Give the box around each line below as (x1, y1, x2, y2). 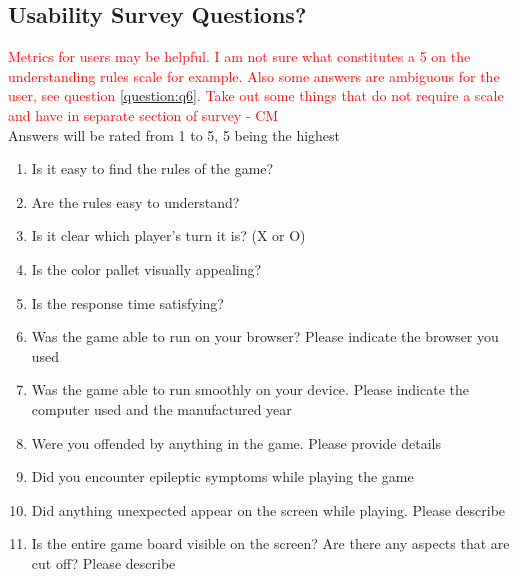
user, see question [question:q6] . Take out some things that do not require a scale (8, 85, 504, 106)
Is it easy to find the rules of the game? (31, 158, 274, 179)
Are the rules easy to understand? (31, 191, 240, 212)
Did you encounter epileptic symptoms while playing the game (31, 466, 414, 487)
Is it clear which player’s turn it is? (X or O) (31, 225, 306, 246)
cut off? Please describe (31, 552, 176, 573)
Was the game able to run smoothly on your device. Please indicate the (31, 379, 470, 400)
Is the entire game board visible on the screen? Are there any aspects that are (31, 533, 510, 554)
